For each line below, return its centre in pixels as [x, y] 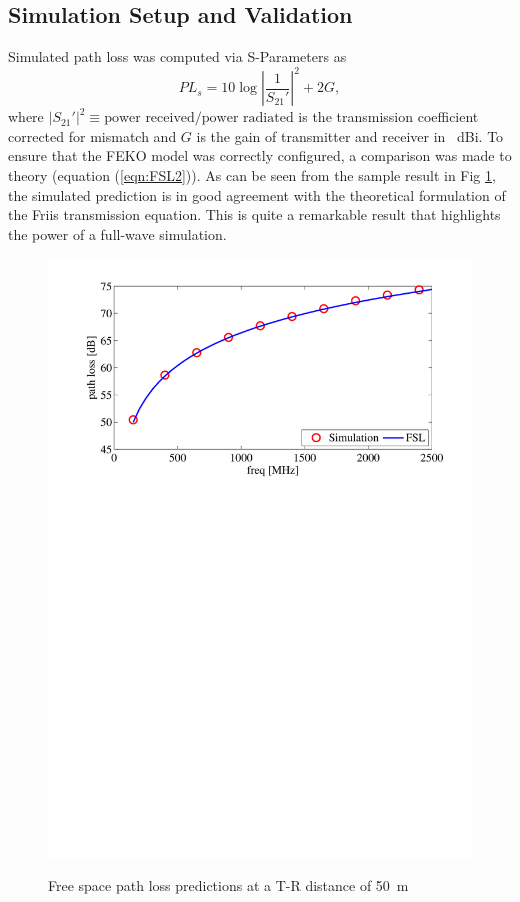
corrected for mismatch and [92, 135]
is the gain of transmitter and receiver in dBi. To [350, 135]
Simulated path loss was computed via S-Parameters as [177, 56]
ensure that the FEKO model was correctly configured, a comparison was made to [260, 155]
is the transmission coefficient [388, 116]
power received [149, 118]
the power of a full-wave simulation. [117, 233]
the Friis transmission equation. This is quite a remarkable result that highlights [254, 214]
